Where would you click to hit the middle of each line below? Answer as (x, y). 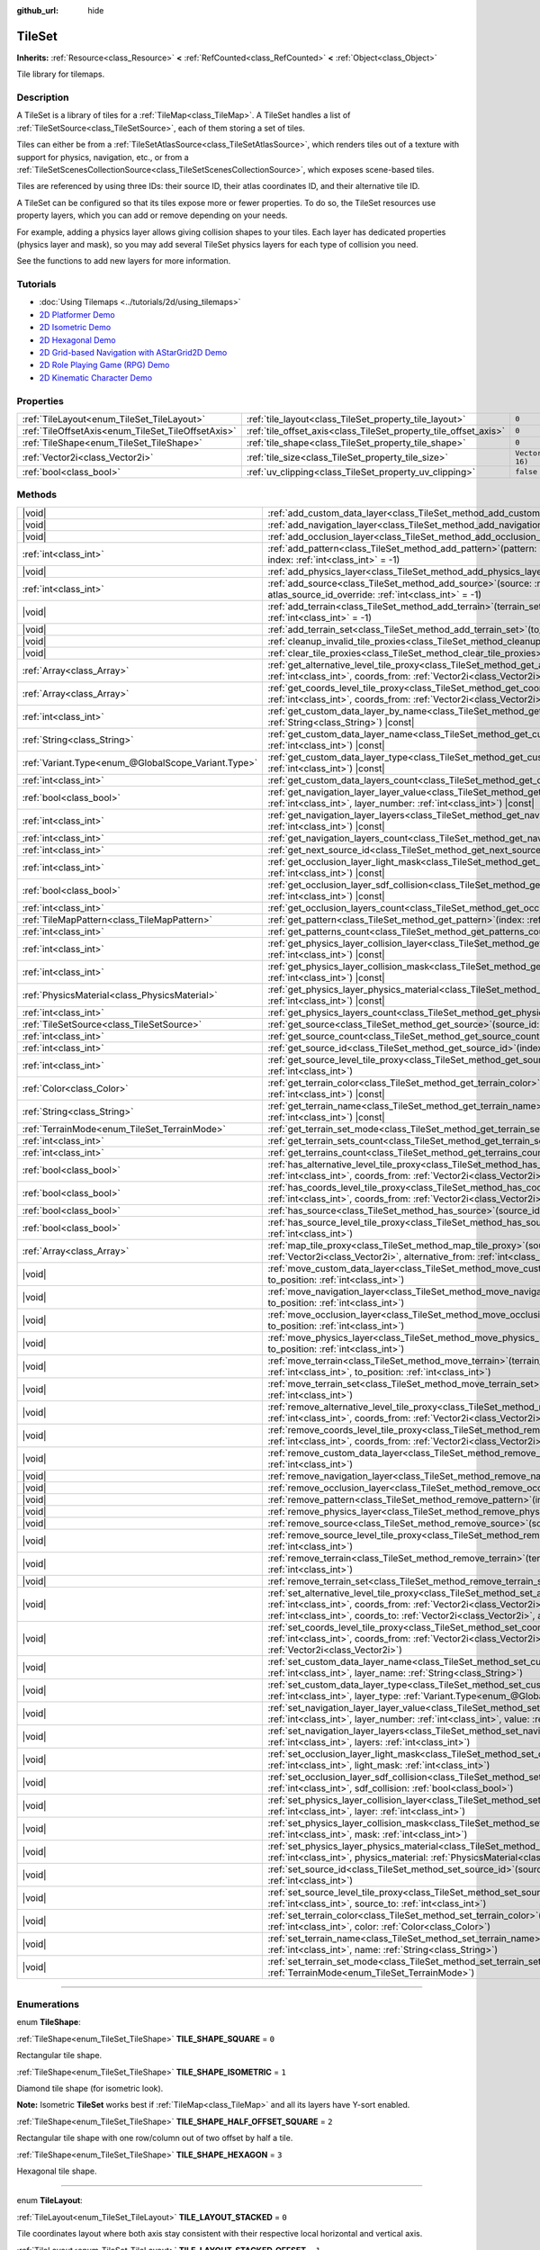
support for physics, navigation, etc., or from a (103, 157)
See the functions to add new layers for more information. (124, 261)
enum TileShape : (49, 2022)
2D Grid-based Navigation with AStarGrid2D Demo (133, 353)
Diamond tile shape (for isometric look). (90, 2089)
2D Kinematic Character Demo (96, 377)
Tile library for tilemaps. (61, 74)
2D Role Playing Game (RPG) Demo (104, 365)
